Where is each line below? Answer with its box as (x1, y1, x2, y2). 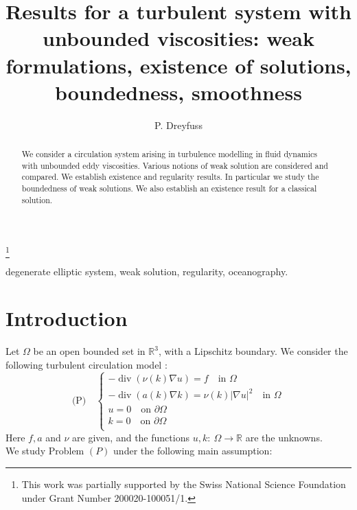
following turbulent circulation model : (5, 358, 168, 371)
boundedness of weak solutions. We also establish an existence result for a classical (21, 183, 317, 194)
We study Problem (5, 443, 84, 458)
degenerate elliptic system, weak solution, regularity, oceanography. (5, 264, 288, 278)
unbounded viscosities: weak (43, 24, 314, 52)
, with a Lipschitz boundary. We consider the (158, 344, 348, 358)
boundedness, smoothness (54, 78, 303, 106)
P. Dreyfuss (154, 117, 203, 132)
